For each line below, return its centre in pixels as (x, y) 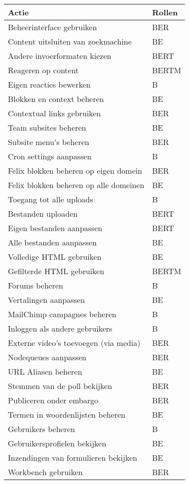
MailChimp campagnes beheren (62, 314)
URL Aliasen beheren (45, 371)
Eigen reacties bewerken (49, 84)
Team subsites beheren (47, 127)
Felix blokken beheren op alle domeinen (76, 185)
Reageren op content (43, 70)
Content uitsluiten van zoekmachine (70, 41)
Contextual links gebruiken (55, 113)
